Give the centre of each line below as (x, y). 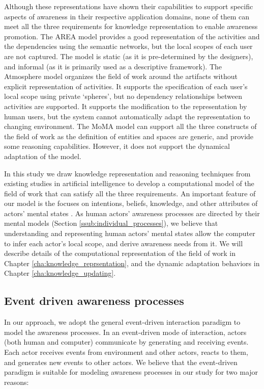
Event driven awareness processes (94, 301)
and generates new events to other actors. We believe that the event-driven (121, 362)
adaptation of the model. (43, 156)
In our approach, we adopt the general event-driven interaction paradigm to (122, 322)
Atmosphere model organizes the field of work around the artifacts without (121, 76)
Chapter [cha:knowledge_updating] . (60, 273)
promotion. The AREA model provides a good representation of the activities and (132, 36)
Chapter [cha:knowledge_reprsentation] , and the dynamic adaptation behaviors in (132, 263)
